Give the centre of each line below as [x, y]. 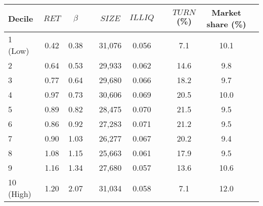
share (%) [226, 24]
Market [227, 12]
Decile [21, 18]
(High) [20, 194]
